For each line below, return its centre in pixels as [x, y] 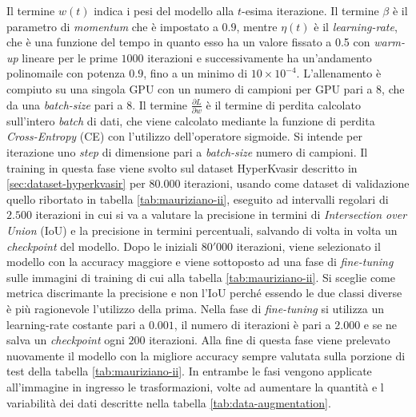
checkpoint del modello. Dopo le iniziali [102, 246]
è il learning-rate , [356, 26]
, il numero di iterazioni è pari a [252, 324]
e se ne [380, 324]
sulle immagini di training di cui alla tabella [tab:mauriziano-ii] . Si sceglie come [201, 277]
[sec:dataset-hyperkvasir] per [76, 183]
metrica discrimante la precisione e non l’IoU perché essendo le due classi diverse [204, 293]
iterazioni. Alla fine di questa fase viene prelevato [270, 340]
